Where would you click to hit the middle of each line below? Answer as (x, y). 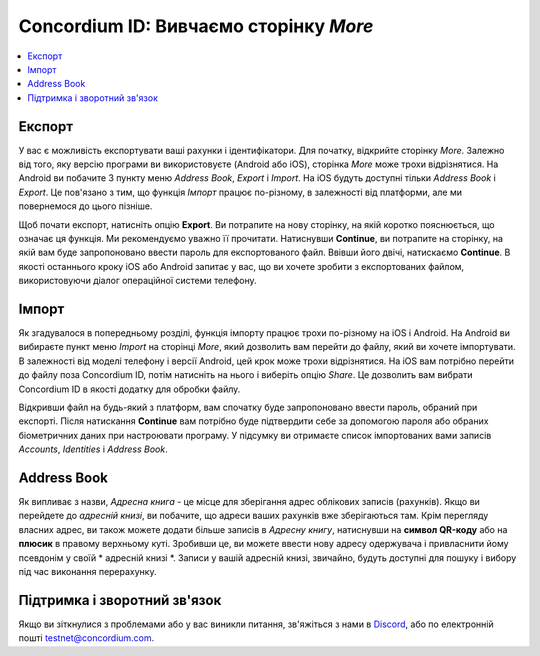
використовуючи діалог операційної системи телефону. (137, 281)
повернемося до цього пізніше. (85, 206)
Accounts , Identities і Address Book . (93, 449)
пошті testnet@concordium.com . (86, 638)
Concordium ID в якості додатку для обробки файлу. (129, 389)
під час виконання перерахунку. (87, 572)
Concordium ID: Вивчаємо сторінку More (196, 26)
